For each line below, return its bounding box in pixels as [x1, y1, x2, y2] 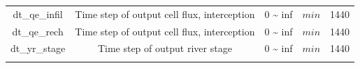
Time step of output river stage [97, 41, 232, 56]
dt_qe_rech [12, 24, 64, 38]
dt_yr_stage [10, 41, 66, 56]
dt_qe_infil [13, 6, 63, 21]
